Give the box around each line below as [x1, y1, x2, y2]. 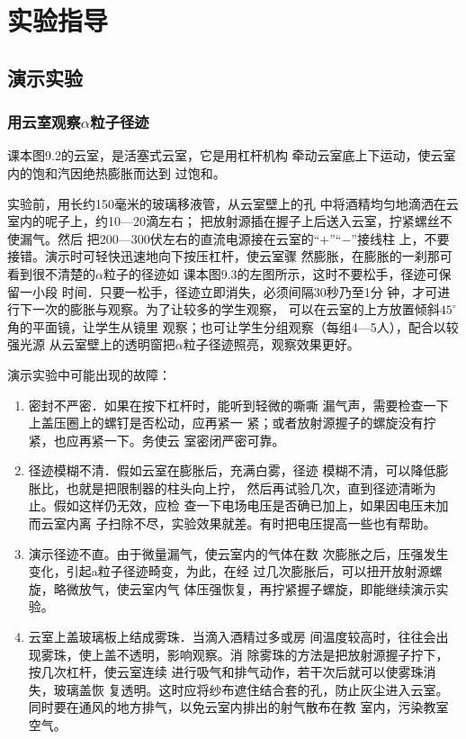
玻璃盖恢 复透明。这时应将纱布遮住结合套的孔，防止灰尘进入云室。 [53, 680, 449, 698]
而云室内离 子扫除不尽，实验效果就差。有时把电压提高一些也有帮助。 [28, 514, 436, 533]
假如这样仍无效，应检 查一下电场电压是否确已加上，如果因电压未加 [53, 496, 449, 515]
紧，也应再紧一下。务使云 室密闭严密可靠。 [28, 430, 285, 449]
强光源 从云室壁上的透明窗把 [7, 335, 175, 354]
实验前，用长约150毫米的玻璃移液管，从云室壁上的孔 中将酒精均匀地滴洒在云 [7, 194, 459, 212]
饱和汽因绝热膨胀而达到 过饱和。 [31, 163, 226, 182]
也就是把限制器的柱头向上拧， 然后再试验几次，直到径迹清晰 [66, 478, 424, 497]
